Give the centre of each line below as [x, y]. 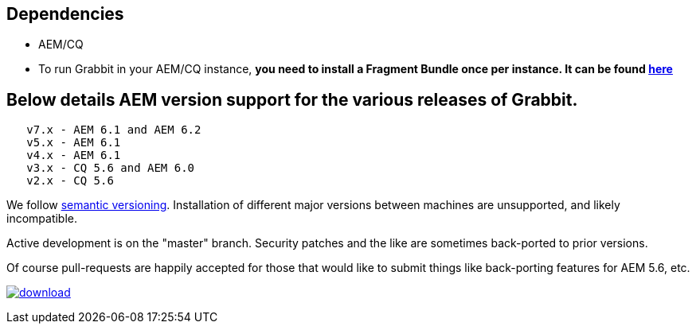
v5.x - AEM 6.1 [74, 143]
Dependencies [65, 14]
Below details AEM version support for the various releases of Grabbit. [292, 99]
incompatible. [42, 219]
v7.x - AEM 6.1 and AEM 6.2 [114, 130]
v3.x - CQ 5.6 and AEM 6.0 [111, 168]
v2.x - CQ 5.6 [70, 181]
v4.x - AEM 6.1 [74, 155]
